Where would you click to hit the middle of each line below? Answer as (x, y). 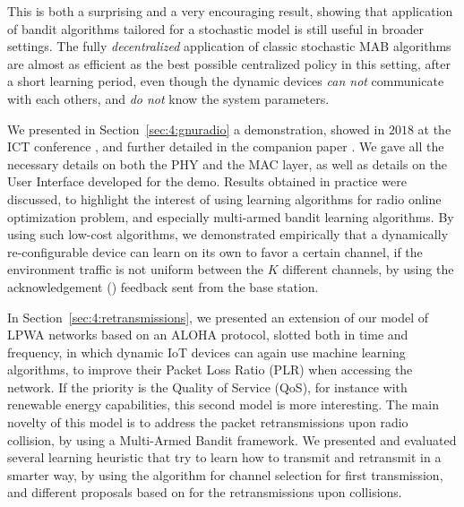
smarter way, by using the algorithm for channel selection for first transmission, (225, 474)
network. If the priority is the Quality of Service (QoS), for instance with (207, 387)
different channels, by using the (368, 269)
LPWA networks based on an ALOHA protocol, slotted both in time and (208, 335)
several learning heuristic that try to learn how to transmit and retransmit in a (224, 457)
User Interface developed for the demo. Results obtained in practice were (207, 181)
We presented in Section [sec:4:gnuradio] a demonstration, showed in (196, 129)
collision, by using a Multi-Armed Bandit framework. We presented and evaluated (232, 439)
